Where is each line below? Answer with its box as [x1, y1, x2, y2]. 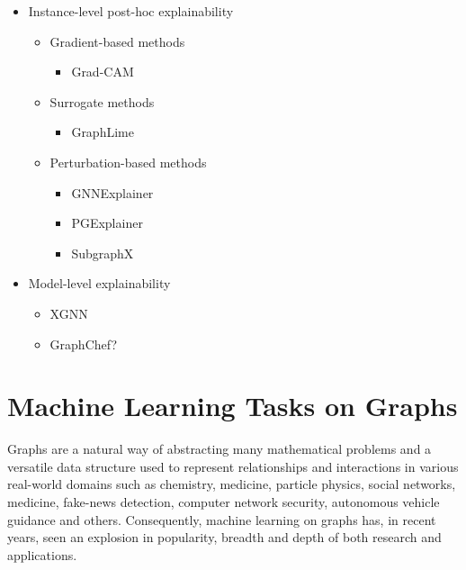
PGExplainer [71, 213, 143, 232]
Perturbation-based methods [49, 152, 207, 171]
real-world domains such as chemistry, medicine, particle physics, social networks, [7, 475, 456, 493]
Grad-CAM [71, 62, 134, 81]
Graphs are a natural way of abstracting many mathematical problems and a [7, 439, 432, 458]
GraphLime [71, 122, 134, 141]
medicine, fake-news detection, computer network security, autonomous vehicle [7, 493, 440, 511]
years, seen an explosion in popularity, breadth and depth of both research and [7, 528, 442, 547]
